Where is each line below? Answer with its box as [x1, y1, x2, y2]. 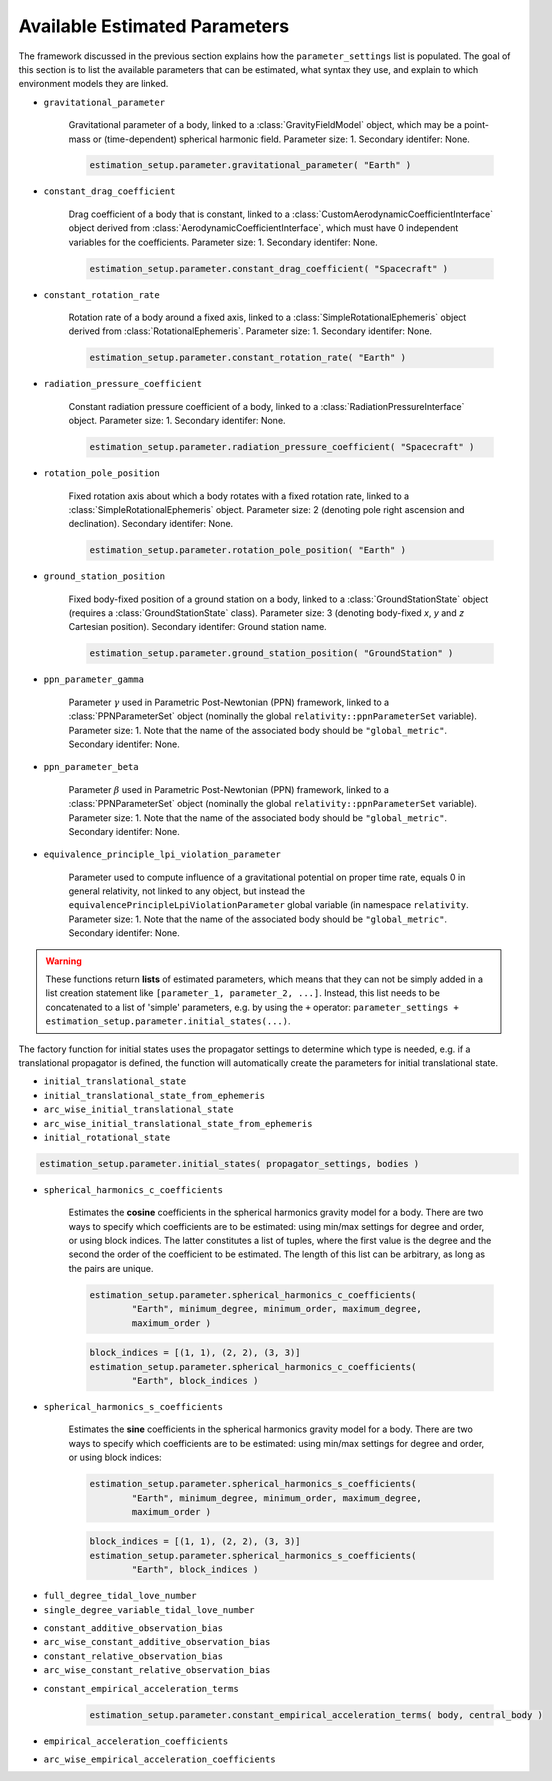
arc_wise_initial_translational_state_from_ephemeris [43, 1118, 313, 1129]
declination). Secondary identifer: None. [68, 518, 234, 530]
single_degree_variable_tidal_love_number [43, 1604, 255, 1615]
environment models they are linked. [18, 78, 169, 90]
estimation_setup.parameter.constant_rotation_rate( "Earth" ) [89, 352, 407, 364]
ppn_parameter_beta [43, 761, 139, 773]
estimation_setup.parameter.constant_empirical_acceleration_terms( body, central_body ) [89, 1709, 544, 1720]
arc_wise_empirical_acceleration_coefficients [43, 1753, 276, 1765]
